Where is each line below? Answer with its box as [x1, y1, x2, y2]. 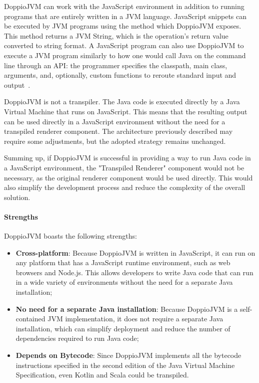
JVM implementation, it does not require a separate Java [47, 313, 223, 324]
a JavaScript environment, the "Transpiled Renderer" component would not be [4, 162, 244, 172]
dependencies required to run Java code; [15, 333, 139, 343]
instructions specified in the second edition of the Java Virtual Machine [15, 359, 235, 370]
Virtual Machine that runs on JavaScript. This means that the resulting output [4, 106, 247, 116]
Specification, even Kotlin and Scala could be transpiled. [15, 369, 189, 380]
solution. [4, 192, 30, 202]
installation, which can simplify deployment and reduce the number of [15, 323, 230, 333]
